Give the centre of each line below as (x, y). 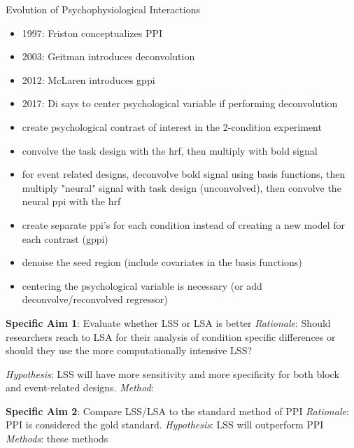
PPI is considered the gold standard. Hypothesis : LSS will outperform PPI (165, 425)
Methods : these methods (57, 439)
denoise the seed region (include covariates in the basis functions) (162, 262)
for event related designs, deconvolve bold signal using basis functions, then (184, 174)
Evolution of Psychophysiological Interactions (103, 9)
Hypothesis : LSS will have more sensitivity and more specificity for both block (172, 373)
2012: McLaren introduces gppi (88, 79)
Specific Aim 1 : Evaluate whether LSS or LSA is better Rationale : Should (168, 322)
